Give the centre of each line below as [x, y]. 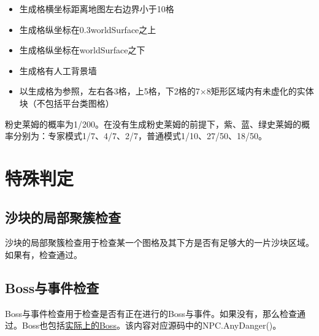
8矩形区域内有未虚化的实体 [260, 91]
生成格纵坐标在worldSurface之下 [82, 50]
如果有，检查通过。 [44, 254]
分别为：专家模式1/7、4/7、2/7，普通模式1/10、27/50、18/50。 [140, 136]
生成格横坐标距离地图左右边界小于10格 [97, 9]
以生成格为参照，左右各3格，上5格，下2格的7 [110, 91]
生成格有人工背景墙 [58, 70]
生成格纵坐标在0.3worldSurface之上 [88, 29]
